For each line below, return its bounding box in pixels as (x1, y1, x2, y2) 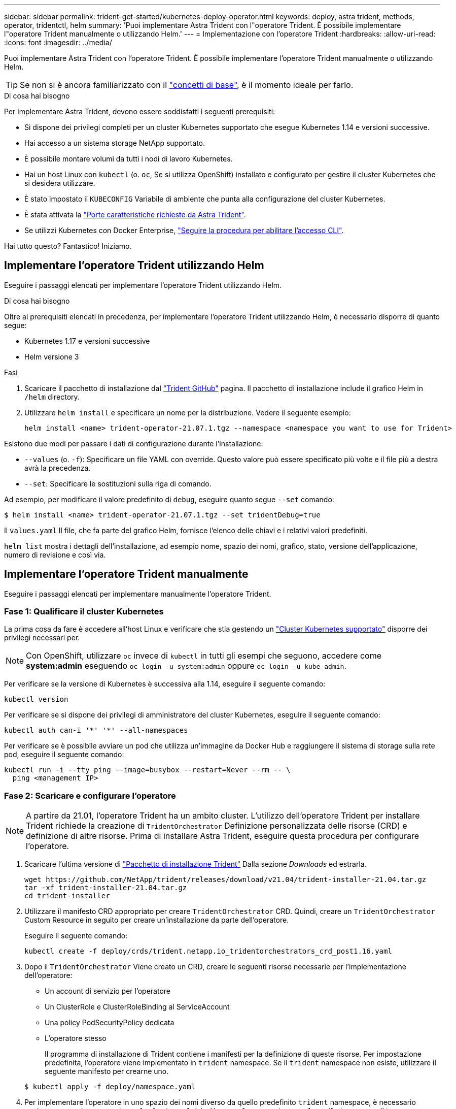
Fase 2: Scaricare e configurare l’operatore (4, 790, 176, 801)
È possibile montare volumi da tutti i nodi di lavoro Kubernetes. (24, 154, 233, 163)
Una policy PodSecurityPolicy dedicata (45, 1018, 174, 1027)
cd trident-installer (24, 892, 110, 900)
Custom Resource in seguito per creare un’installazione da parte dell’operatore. (24, 916, 289, 925)
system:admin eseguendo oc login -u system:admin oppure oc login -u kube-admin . (26, 661, 346, 671)
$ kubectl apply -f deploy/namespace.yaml (24, 1083, 196, 1091)
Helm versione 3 (24, 352, 79, 361)
